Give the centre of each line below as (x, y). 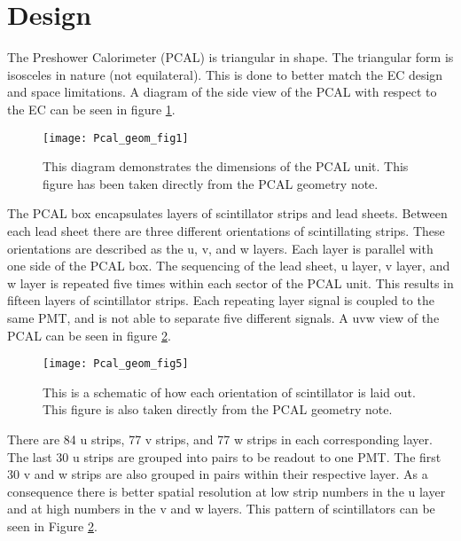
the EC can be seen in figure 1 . (91, 109)
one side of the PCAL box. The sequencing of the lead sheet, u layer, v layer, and (229, 266)
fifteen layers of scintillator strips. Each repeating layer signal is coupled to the (221, 300)
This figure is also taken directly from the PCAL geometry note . (218, 409)
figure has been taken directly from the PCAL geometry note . (211, 183)
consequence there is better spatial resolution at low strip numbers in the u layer (227, 491)
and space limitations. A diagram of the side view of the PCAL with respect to (222, 92)
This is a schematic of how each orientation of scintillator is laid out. (229, 392)
